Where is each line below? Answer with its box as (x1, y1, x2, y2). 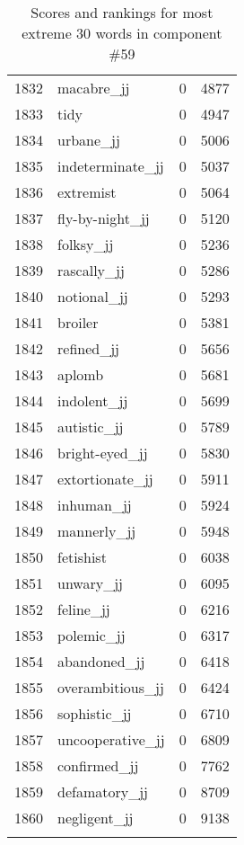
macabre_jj (57, 77, 130, 98)
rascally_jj (57, 260, 125, 280)
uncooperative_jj (57, 729, 165, 750)
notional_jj (57, 286, 128, 307)
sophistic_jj (57, 703, 132, 724)
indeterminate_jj (57, 156, 164, 176)
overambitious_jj (57, 677, 164, 698)
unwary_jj (57, 573, 123, 593)
